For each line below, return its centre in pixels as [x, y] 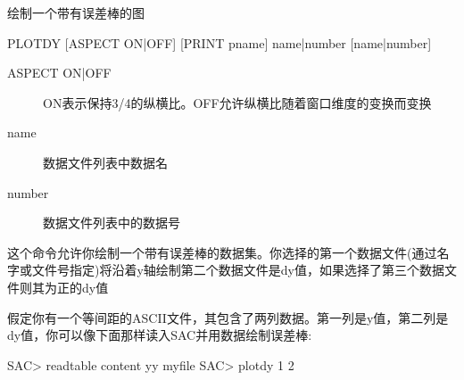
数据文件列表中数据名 [105, 162]
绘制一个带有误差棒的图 [76, 12]
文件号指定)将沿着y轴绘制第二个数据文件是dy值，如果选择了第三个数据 [238, 270]
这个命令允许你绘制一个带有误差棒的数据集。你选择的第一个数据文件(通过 [222, 252]
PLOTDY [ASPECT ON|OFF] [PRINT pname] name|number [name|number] [220, 42]
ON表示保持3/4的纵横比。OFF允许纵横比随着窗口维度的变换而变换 [237, 102]
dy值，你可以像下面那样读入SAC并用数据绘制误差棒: [160, 335]
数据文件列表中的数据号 [112, 223]
